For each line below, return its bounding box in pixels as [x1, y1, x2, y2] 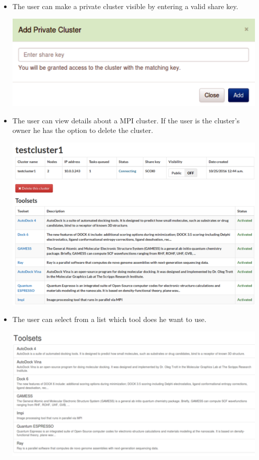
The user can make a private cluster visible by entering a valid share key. [12, 1, 238, 11]
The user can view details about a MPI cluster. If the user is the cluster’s [12, 115, 240, 125]
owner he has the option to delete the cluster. [12, 125, 153, 135]
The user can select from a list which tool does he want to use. [12, 314, 206, 325]
